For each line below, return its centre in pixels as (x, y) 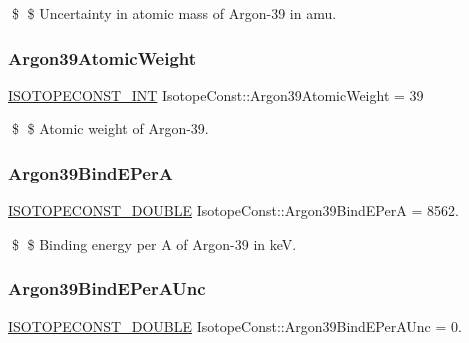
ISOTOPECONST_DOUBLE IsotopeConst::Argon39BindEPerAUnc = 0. (235, 325)
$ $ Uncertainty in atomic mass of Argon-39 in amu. (174, 13)
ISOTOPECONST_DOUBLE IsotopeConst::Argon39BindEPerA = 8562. (233, 210)
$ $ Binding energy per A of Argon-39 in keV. (154, 243)
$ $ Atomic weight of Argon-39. (110, 128)
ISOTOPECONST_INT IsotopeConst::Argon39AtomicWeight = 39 (216, 94)
